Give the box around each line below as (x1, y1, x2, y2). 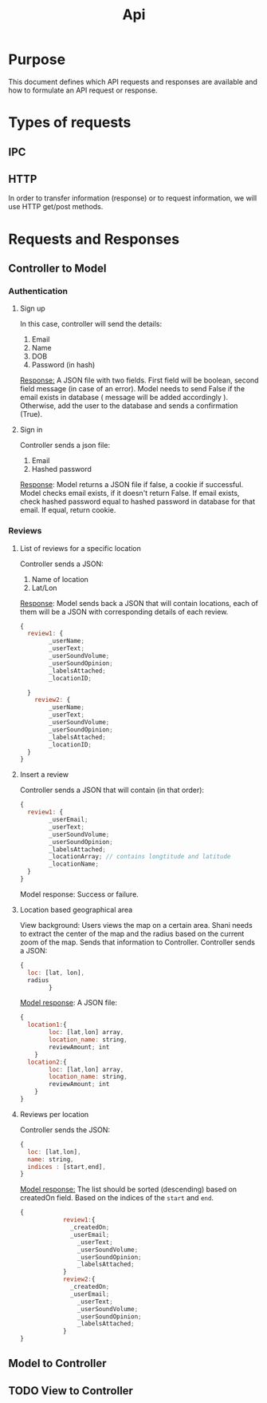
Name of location (31, 574, 89, 584)
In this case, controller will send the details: (19, 319, 162, 329)
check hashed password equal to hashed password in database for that (19, 497, 256, 506)
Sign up (19, 303, 45, 313)
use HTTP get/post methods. (8, 202, 104, 212)
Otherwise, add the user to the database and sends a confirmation (19, 401, 238, 410)
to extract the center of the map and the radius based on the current (19, 929, 245, 938)
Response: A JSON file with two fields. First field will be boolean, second (19, 375, 259, 385)
